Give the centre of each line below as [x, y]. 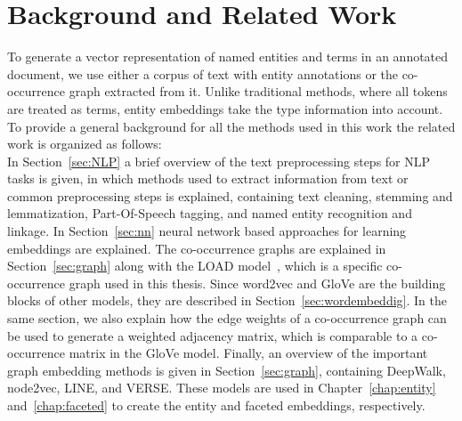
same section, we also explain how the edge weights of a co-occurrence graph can [227, 318]
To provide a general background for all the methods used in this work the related [231, 126]
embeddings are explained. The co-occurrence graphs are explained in [197, 248]
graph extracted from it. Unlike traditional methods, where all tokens [258, 91]
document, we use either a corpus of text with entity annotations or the [203, 73]
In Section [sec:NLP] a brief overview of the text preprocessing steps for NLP [219, 161]
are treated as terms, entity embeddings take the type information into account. [225, 108]
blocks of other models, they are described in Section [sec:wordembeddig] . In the [227, 300]
